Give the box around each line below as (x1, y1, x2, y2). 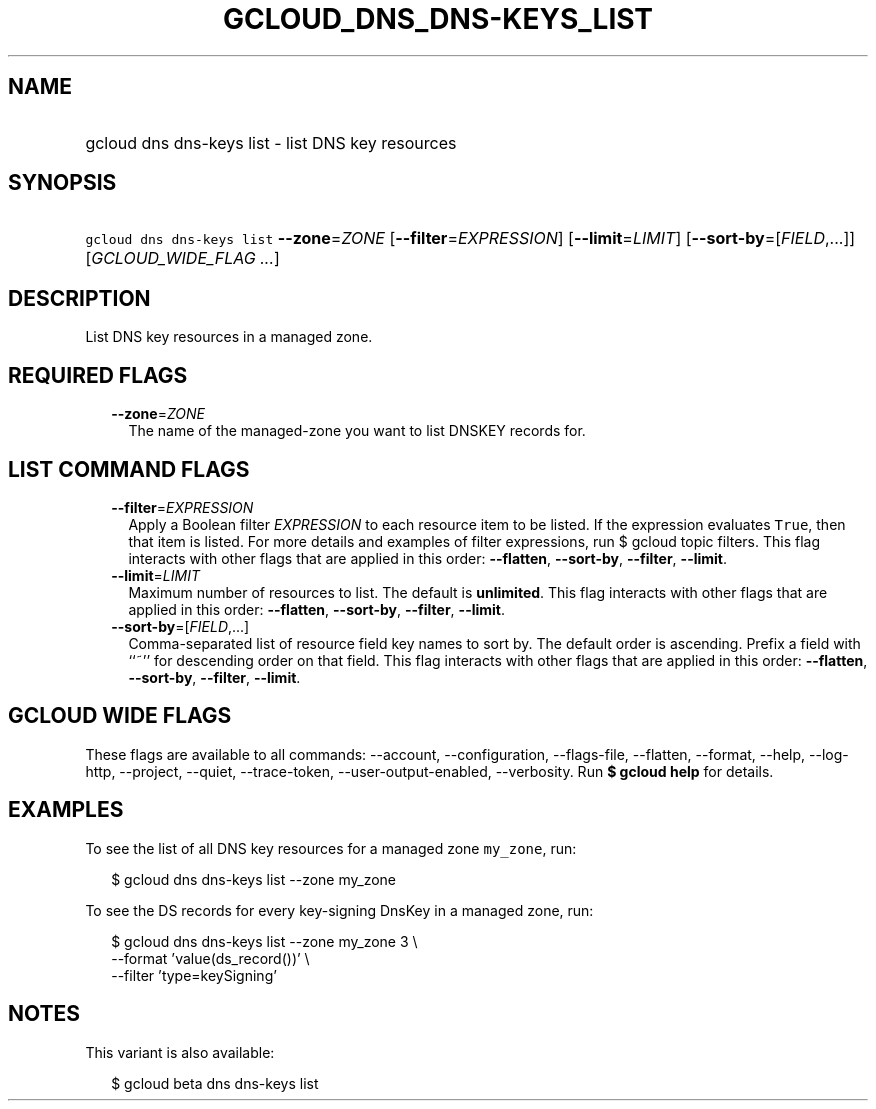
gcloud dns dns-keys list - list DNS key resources (85, 132, 457, 153)
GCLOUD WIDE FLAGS (8, 703, 232, 729)
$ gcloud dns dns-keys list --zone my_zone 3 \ (111, 932, 418, 950)
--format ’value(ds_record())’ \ (111, 949, 310, 967)
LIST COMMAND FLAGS (8, 456, 250, 482)
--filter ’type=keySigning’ (111, 966, 277, 984)
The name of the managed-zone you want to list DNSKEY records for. (128, 422, 586, 440)
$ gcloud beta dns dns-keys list (111, 1074, 319, 1092)
